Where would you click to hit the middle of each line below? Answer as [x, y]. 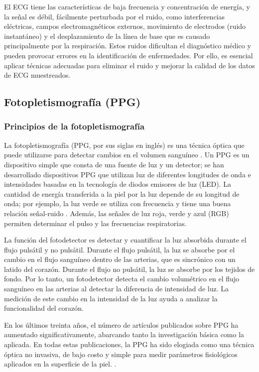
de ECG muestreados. [37, 75]
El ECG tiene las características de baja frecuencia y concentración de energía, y [127, 6]
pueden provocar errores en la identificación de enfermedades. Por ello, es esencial [129, 55]
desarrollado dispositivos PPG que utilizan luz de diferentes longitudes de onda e [128, 174]
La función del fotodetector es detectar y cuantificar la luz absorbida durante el [125, 240]
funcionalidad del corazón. [44, 308]
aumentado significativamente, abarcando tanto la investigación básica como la [124, 334]
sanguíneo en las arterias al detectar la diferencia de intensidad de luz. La [116, 289]
